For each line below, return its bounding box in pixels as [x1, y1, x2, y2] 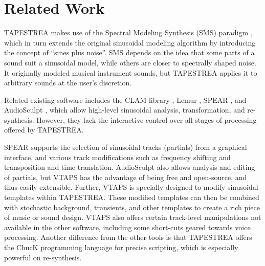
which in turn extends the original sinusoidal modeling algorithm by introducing [4, 37, 256, 48]
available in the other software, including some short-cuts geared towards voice [4, 221, 251, 232]
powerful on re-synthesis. [4, 252, 82, 262]
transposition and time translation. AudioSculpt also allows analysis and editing [4, 162, 255, 172]
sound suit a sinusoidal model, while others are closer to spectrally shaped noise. [4, 57, 256, 68]
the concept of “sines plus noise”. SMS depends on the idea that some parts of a [4, 47, 255, 58]
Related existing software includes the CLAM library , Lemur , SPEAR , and [4, 94, 247, 105]
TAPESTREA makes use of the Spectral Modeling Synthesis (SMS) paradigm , [4, 27, 253, 38]
